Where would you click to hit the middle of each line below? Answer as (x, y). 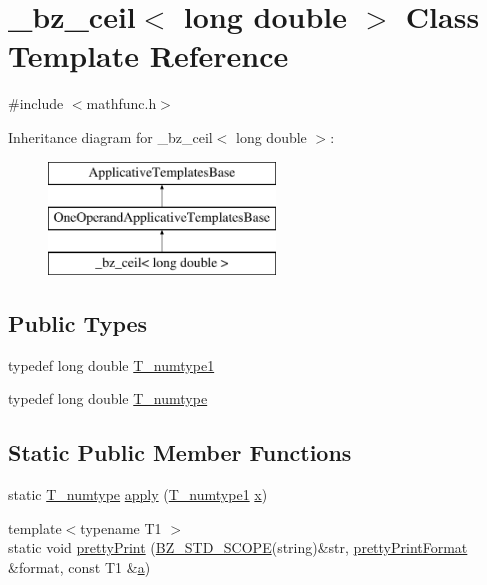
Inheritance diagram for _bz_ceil (110, 136)
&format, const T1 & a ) (79, 566)
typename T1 (121, 527)
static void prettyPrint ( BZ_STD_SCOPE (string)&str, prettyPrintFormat (238, 547)
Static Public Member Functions (180, 452)
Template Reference (148, 55)
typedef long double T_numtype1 (111, 364)
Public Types (78, 322)
